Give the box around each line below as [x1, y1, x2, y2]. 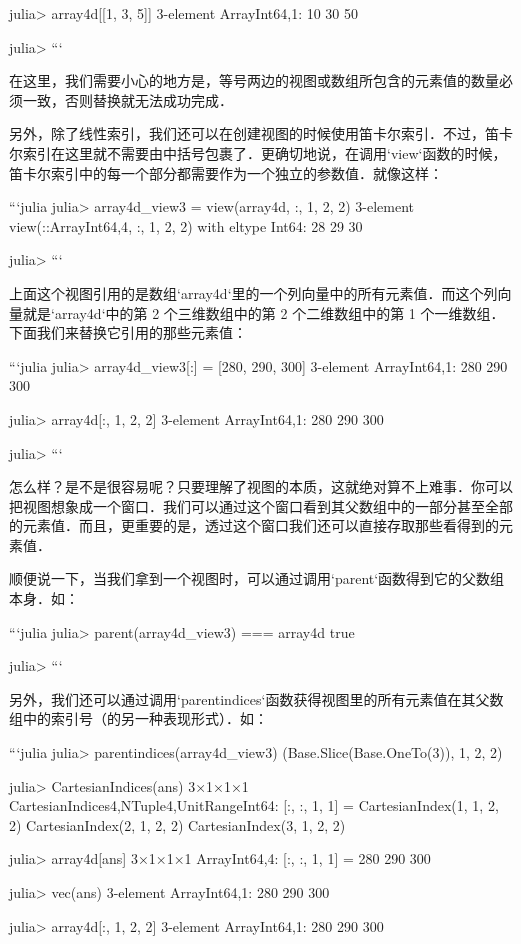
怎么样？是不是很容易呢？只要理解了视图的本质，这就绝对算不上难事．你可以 [9, 476, 513, 497]
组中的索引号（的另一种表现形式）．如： [9, 708, 268, 729]
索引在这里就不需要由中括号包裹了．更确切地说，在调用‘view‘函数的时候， [22, 142, 507, 163]
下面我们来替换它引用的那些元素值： [9, 322, 247, 343]
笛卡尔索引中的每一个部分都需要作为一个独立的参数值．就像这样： [9, 162, 443, 183]
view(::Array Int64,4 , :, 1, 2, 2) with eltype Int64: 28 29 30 [9, 215, 363, 236]
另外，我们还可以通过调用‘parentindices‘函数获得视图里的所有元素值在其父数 [9, 688, 504, 709]
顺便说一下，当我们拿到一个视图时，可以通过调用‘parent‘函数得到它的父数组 [9, 568, 505, 589]
